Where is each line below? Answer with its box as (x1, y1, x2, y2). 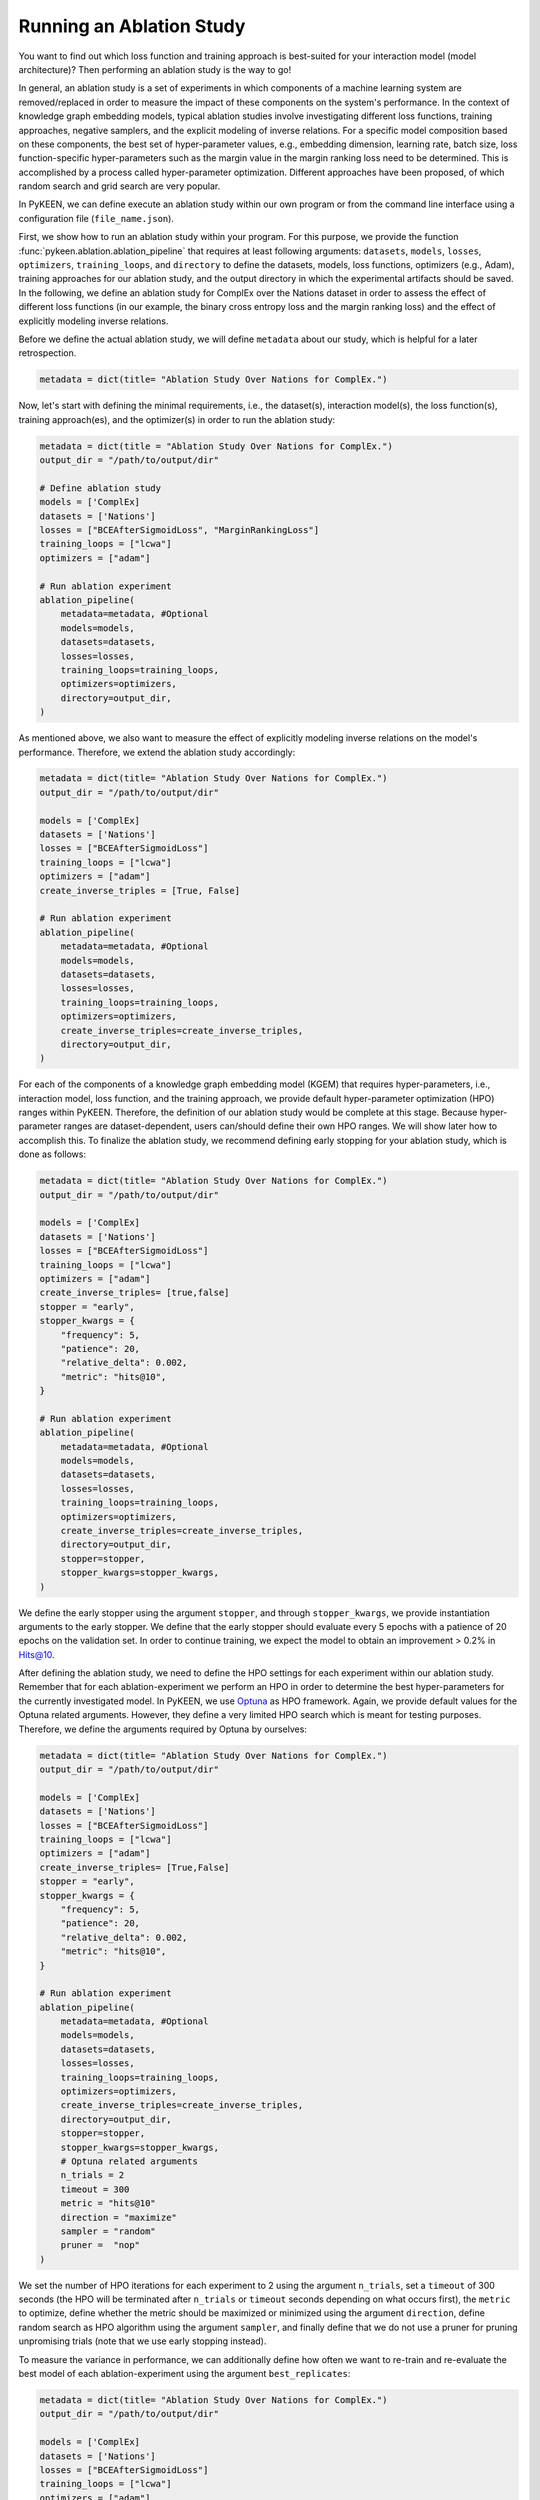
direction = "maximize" (60, 2211, 177, 2223)
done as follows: (18, 1148, 87, 1160)
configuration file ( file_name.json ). (18, 212, 175, 224)
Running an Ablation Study (18, 15, 246, 37)
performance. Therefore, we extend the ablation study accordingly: (18, 746, 296, 758)
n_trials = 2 (60, 2170, 125, 2181)
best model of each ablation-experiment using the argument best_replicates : (18, 2368, 351, 2380)
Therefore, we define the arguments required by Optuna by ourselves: (18, 1723, 307, 1735)
